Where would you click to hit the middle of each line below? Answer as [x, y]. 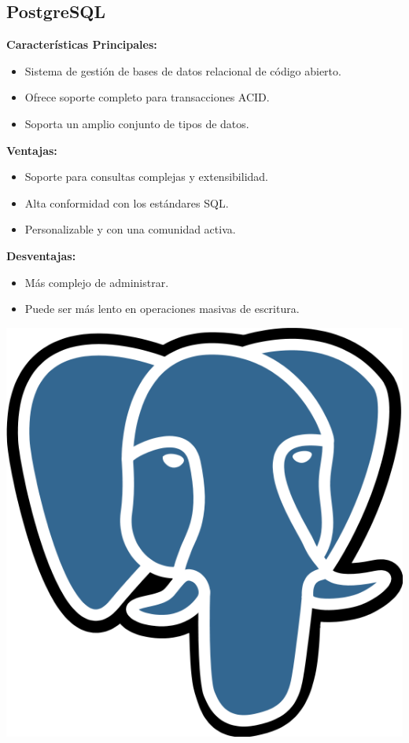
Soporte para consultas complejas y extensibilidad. [146, 177]
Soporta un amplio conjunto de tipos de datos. [137, 123]
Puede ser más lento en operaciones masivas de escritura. [162, 309]
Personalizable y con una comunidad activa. [130, 229]
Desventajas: [41, 255]
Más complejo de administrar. [97, 282]
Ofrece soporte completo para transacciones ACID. [147, 97]
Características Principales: [82, 44]
